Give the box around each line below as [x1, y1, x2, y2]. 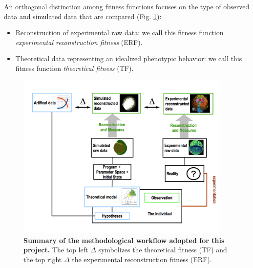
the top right [23, 254, 62, 264]
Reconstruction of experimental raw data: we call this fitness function [15, 27, 224, 38]
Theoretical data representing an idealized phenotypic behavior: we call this [15, 53, 242, 64]
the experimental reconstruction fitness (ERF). [72, 254, 212, 264]
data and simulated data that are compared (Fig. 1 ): [4, 11, 162, 21]
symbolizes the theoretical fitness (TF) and [98, 245, 227, 255]
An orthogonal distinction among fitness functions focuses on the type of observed [4, 1, 250, 11]
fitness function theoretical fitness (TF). [15, 63, 134, 73]
